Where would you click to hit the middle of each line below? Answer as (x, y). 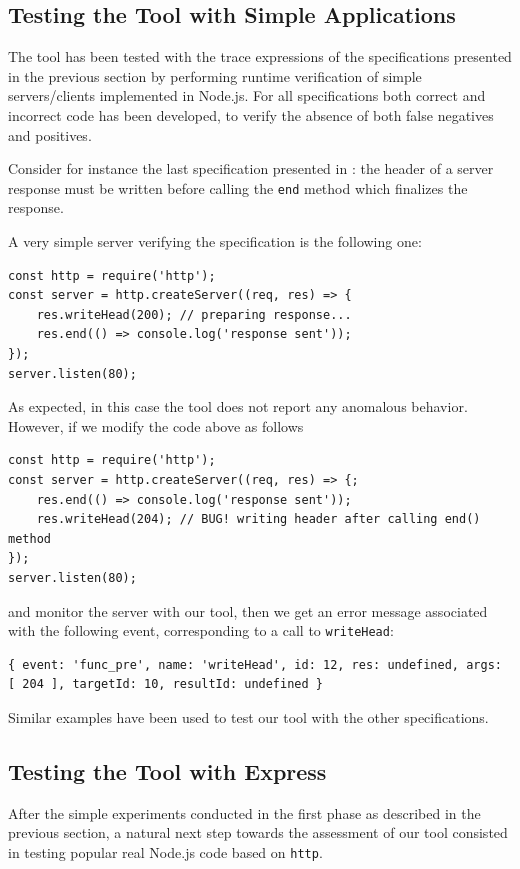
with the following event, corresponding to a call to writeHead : (201, 630)
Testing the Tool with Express (167, 770)
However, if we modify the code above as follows (156, 425)
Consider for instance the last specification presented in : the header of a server (251, 168)
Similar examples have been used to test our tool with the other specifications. (248, 716)
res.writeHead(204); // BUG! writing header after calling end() (258, 519)
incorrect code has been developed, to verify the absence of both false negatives (251, 114)
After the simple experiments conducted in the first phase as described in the (244, 812)
